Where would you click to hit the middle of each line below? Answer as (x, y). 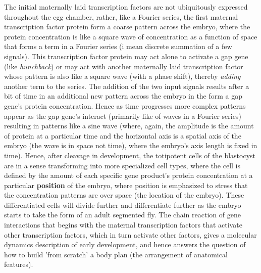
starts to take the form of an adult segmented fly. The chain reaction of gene (122, 215)
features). (19, 264)
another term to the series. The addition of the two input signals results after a (127, 86)
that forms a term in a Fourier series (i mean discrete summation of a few (118, 46)
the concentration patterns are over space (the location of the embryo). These (124, 195)
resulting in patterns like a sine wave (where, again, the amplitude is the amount (129, 126)
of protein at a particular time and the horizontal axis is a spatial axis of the (123, 135)
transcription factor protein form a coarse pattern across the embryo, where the (127, 27)
